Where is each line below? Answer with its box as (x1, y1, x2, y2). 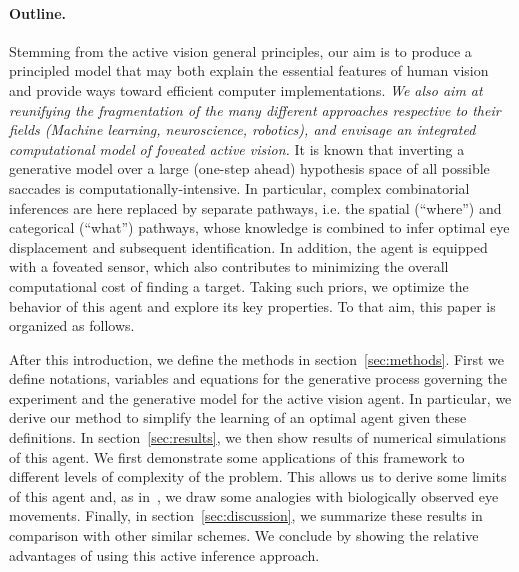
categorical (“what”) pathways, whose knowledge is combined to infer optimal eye (9, 217, 510, 238)
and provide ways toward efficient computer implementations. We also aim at (9, 79, 483, 100)
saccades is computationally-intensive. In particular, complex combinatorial (9, 177, 470, 198)
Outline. (9, 2, 67, 23)
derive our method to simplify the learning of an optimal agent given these (9, 407, 467, 428)
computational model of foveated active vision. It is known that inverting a (9, 138, 465, 159)
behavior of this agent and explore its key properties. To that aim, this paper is (9, 295, 496, 316)
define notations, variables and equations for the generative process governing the (9, 368, 507, 389)
